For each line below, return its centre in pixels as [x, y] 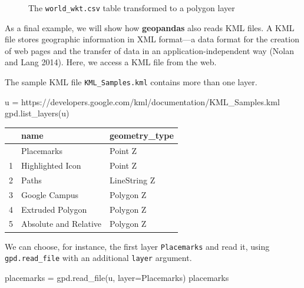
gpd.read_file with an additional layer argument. [98, 258]
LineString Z [133, 180]
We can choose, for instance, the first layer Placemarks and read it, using [137, 246]
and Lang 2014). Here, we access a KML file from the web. [111, 62]
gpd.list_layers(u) [37, 113]
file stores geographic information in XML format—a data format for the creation [152, 39]
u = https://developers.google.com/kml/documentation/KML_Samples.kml [142, 101]
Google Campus [50, 194]
